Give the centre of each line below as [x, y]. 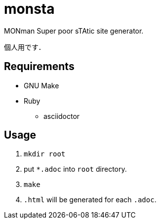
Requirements [39, 67]
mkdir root [45, 154]
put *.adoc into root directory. [75, 169]
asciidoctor [62, 116]
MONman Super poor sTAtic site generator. [74, 31]
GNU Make [41, 85]
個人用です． [25, 47]
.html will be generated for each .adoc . [90, 200]
